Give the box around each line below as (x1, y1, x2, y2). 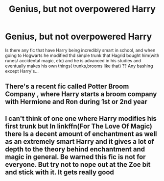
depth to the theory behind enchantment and (5, 145, 145, 153)
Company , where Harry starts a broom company (5, 90, 157, 99)
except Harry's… (5, 68, 39, 74)
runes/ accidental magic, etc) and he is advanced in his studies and (5, 57, 141, 63)
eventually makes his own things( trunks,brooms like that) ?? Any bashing (5, 63, 153, 69)
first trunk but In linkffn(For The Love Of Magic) (5, 122, 153, 130)
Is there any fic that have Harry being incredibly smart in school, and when (5, 47, 156, 53)
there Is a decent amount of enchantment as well (5, 129, 158, 138)
